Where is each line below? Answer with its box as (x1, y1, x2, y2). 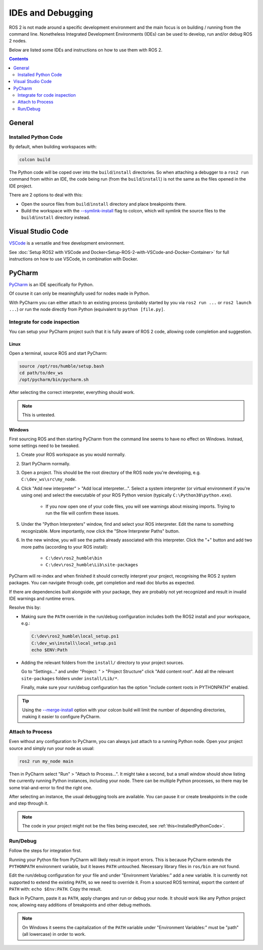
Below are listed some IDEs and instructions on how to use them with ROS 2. (9, 47, 163, 53)
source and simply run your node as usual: (9, 745, 94, 751)
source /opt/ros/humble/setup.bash (19, 363, 104, 369)
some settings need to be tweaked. (9, 442, 80, 449)
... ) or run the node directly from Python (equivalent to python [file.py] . (9, 307, 165, 312)
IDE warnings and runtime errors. (9, 596, 75, 601)
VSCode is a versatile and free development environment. (9, 240, 125, 246)
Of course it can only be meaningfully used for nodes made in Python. (9, 290, 150, 296)
